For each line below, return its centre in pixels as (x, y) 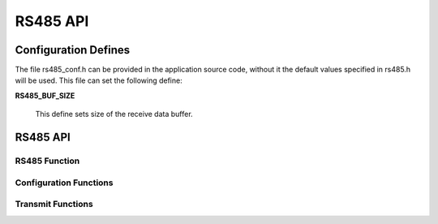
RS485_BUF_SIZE (45, 95)
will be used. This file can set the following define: (99, 80)
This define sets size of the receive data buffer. (114, 114)
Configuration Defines (73, 50)
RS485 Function (47, 161)
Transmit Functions (54, 205)
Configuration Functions (64, 183)
